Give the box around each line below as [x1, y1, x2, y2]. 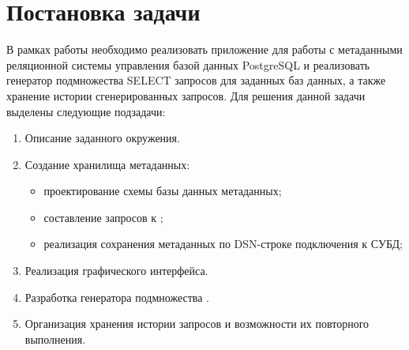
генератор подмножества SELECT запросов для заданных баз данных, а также [6, 72, 386, 88]
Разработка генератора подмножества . [24, 288, 209, 305]
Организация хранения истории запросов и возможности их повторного [24, 315, 370, 332]
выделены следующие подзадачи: [6, 103, 166, 119]
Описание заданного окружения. [24, 130, 180, 146]
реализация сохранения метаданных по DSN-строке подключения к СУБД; [43, 235, 403, 252]
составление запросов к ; [43, 209, 163, 225]
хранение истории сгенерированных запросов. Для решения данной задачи [6, 87, 366, 103]
